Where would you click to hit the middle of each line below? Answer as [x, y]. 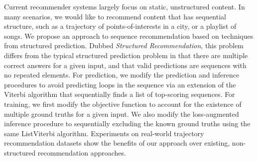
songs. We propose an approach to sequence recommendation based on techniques [129, 36]
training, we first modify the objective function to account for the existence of [123, 104]
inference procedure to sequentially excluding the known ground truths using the [127, 123]
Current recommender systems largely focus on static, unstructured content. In [125, 6]
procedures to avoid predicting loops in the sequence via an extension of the [120, 84]
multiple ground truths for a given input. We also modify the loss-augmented [122, 114]
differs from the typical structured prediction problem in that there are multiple [126, 55]
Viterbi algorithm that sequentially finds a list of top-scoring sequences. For [120, 94]
